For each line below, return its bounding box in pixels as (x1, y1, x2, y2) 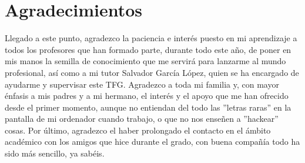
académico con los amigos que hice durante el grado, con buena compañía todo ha (5, 135, 300, 148)
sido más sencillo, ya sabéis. (5, 147, 105, 159)
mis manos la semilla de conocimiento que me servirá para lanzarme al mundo (5, 55, 286, 67)
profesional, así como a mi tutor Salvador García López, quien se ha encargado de (5, 66, 299, 78)
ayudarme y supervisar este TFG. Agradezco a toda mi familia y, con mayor (5, 78, 279, 90)
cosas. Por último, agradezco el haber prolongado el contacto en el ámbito (5, 124, 271, 136)
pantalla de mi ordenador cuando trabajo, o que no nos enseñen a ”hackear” (5, 112, 279, 125)
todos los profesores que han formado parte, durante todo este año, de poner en (5, 43, 291, 55)
